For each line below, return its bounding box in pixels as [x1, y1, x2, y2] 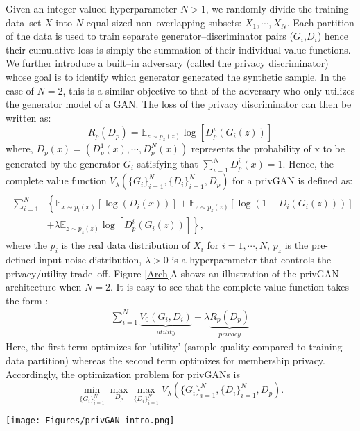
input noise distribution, [39, 252, 142, 267]
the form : [6, 293, 49, 307]
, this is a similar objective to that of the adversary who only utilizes [62, 83, 355, 97]
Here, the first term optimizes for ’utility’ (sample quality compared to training [6, 339, 343, 354]
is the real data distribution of [61, 238, 190, 252]
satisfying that [137, 156, 198, 171]
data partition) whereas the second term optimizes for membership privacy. [6, 352, 325, 367]
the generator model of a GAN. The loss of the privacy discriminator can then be [6, 97, 352, 111]
